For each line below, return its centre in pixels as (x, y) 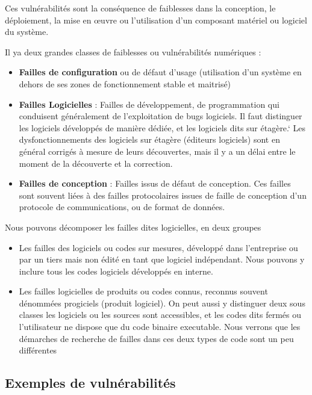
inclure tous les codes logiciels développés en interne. (116, 271)
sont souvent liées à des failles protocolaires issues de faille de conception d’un (163, 195)
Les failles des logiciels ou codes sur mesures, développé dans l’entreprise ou (158, 247)
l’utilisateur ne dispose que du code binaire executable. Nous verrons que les (160, 327)
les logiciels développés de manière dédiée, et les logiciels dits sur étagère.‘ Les (162, 127)
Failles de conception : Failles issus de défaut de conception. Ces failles (155, 183)
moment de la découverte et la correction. (96, 163)
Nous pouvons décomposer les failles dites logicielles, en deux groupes (133, 227)
